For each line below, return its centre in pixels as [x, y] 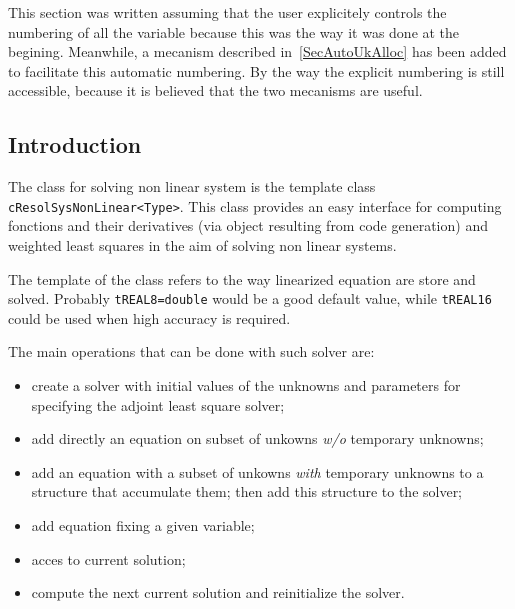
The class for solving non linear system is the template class [192, 186]
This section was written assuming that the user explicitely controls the [227, 12]
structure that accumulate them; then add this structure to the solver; [247, 491]
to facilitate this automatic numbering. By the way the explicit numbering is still [256, 70]
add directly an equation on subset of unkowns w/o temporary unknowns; [257, 438]
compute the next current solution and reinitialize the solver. [218, 592]
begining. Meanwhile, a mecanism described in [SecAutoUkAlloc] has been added [257, 51]
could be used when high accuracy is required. [149, 317]
